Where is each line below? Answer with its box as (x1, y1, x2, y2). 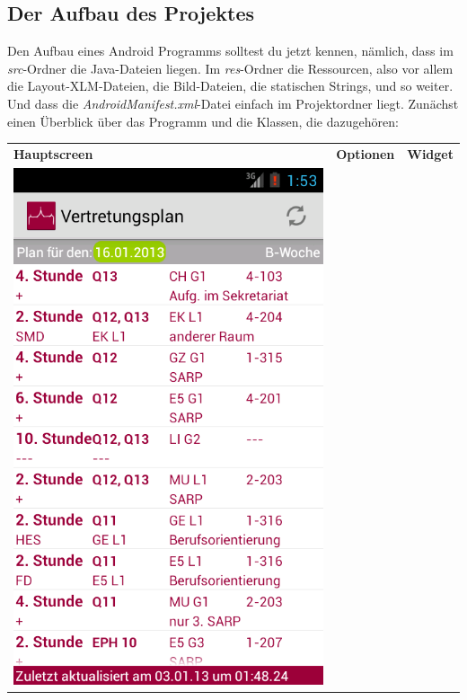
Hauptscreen (13, 144, 93, 163)
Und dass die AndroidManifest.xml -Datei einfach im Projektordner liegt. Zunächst (7, 93, 459, 112)
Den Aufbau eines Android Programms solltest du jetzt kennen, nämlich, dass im (7, 41, 454, 60)
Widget (407, 144, 454, 163)
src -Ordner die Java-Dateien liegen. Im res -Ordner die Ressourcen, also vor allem (7, 58, 454, 77)
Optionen (336, 144, 395, 163)
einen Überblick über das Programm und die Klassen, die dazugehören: (7, 111, 399, 130)
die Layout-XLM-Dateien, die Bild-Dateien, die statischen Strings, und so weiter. (7, 76, 454, 95)
